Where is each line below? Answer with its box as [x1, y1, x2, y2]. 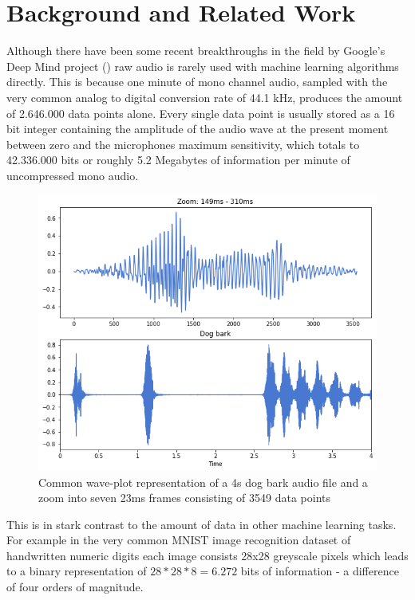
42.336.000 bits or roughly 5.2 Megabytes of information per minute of [6, 151, 350, 168]
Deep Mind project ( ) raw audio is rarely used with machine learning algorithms [6, 57, 399, 74]
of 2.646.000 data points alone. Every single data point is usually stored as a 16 [6, 104, 395, 121]
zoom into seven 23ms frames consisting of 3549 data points [38, 489, 331, 506]
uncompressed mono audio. [6, 167, 139, 183]
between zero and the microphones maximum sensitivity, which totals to [6, 135, 360, 152]
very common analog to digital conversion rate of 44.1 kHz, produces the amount [6, 88, 403, 105]
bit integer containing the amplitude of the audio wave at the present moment [6, 120, 389, 137]
